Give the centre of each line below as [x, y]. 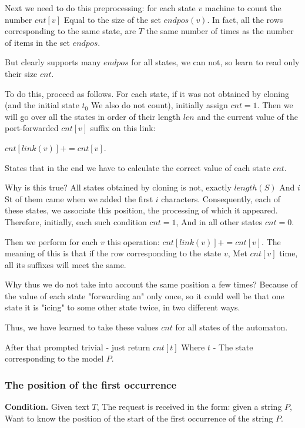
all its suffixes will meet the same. [66, 264]
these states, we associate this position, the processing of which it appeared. [141, 210]
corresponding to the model [54, 358]
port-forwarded [32, 128]
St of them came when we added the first [79, 198]
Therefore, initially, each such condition [76, 221]
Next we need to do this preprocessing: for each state [100, 8]
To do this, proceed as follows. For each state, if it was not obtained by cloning [147, 93]
